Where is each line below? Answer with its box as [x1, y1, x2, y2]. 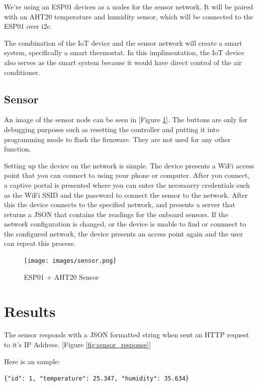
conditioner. [4, 67, 40, 77]
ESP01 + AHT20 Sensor [24, 271, 99, 282]
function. [4, 144, 31, 154]
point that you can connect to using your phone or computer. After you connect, [4, 170, 250, 180]
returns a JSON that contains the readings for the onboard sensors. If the [4, 209, 228, 219]
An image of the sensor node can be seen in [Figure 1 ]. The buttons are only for [4, 114, 248, 125]
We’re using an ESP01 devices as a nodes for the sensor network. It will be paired [4, 1, 254, 11]
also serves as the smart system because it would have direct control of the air [4, 57, 242, 67]
